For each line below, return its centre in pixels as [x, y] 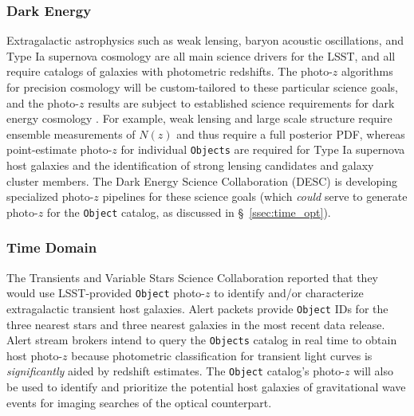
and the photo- [43, 102]
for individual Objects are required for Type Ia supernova [263, 149]
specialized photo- [50, 196]
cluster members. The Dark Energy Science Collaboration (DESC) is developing [202, 181]
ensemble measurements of [71, 133]
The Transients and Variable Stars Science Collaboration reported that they [193, 277]
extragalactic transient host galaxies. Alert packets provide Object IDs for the [197, 308]
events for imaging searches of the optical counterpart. [139, 402]
